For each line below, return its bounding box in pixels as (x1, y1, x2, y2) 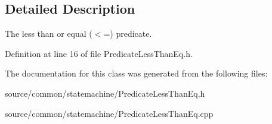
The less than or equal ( (5, 27, 92, 40)
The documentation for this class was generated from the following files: (5, 67, 268, 80)
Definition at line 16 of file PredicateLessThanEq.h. (5, 47, 193, 59)
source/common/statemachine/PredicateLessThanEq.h (5, 87, 205, 99)
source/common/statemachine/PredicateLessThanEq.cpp (5, 107, 214, 119)
